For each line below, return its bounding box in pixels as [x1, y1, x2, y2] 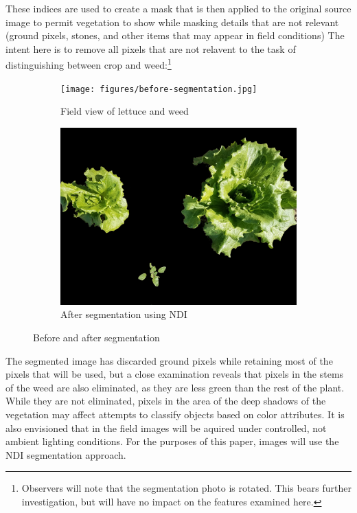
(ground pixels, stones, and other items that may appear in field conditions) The [5, 28, 345, 43]
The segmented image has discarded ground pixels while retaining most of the [5, 353, 333, 367]
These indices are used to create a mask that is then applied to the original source [5, 1, 352, 15]
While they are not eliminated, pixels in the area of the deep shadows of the [5, 394, 326, 408]
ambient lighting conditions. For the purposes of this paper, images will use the [5, 434, 339, 448]
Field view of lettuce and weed [60, 104, 189, 118]
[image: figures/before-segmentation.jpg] [60, 84, 257, 94]
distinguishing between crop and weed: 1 [5, 56, 172, 72]
